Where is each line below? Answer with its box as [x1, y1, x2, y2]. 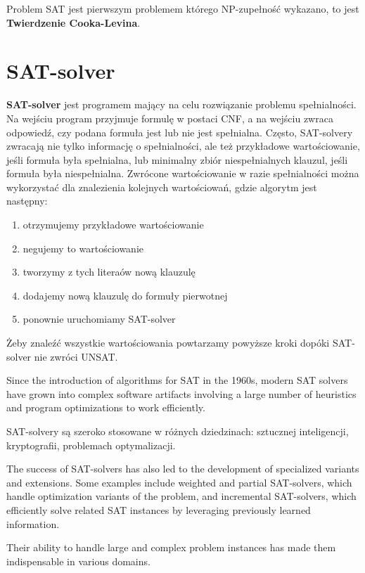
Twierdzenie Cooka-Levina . [6, 15, 141, 30]
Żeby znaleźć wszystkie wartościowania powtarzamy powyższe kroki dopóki [6, 335, 330, 350]
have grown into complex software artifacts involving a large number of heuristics [6, 386, 357, 401]
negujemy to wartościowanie [23, 240, 144, 255]
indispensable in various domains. [6, 553, 151, 568]
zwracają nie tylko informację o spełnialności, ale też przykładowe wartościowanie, [6, 139, 360, 153]
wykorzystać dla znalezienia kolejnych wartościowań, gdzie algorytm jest [6, 179, 317, 194]
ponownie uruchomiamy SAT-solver [23, 311, 176, 326]
